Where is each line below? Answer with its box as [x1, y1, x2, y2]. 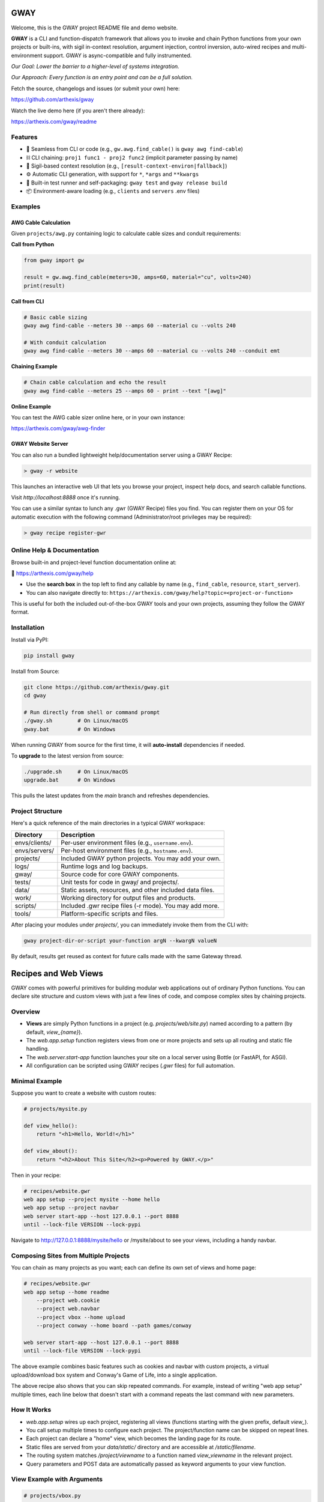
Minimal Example [11, 1077, 62, 1085]
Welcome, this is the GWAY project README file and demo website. [11, 24, 178, 31]
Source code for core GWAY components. [61, 870, 179, 878]
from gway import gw [23, 257, 84, 264]
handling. [26, 1045, 49, 1053]
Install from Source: [11, 667, 60, 675]
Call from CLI [11, 297, 44, 305]
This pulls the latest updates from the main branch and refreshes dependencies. [11, 792, 210, 799]
